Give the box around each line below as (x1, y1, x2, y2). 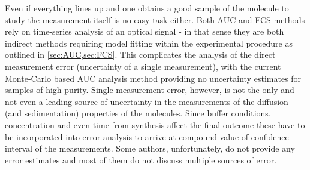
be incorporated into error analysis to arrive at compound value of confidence (5, 130, 289, 143)
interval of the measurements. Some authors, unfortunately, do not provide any (5, 142, 295, 154)
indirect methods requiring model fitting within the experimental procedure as (5, 36, 293, 49)
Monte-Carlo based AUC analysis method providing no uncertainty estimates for (5, 72, 302, 84)
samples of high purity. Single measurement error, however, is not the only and (5, 84, 294, 96)
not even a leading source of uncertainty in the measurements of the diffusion (5, 95, 288, 107)
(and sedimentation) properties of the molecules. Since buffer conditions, (5, 107, 271, 119)
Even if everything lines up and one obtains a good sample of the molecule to (5, 2, 289, 14)
